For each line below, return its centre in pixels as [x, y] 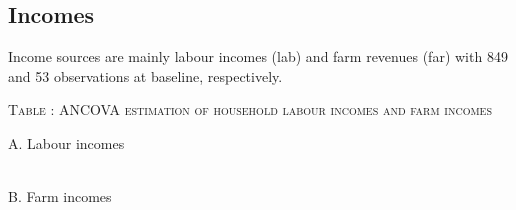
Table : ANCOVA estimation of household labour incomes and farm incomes [250, 109]
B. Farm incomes [60, 196]
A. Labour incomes [66, 142]
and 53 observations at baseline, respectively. [145, 75]
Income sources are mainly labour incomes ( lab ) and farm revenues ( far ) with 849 [258, 56]
